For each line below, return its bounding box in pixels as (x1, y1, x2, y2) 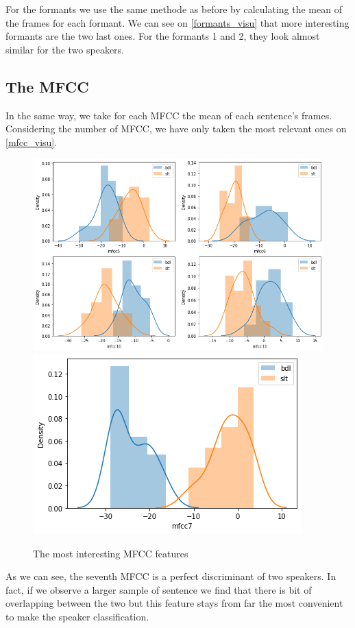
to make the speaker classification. (5, 609, 149, 624)
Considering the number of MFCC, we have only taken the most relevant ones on (5, 121, 347, 136)
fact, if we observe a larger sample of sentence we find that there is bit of (5, 582, 312, 596)
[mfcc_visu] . (5, 134, 58, 149)
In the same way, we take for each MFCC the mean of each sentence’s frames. (5, 108, 332, 122)
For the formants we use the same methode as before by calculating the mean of (5, 2, 342, 16)
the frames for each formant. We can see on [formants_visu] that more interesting (5, 15, 350, 29)
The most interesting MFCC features (33, 546, 188, 560)
